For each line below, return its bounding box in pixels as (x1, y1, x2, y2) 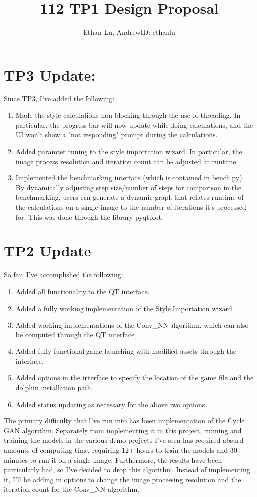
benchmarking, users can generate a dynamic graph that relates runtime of (15, 192, 244, 202)
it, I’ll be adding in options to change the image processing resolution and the (4, 474, 241, 484)
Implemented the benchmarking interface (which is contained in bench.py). (15, 172, 244, 183)
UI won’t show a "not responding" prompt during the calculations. (15, 129, 218, 140)
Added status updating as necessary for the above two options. (15, 399, 207, 409)
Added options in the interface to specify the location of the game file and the (15, 372, 254, 383)
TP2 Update (4, 241, 91, 261)
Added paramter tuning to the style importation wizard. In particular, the (15, 146, 242, 157)
